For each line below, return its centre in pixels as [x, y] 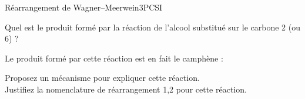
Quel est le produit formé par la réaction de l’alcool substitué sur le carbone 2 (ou [152, 27]
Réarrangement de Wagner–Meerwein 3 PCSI [84, 7]
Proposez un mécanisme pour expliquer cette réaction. [102, 78]
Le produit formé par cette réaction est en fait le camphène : [114, 58]
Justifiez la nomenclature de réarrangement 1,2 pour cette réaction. [126, 89]
